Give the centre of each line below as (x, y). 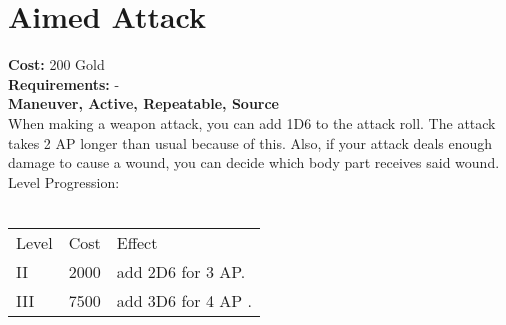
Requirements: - (64, 83)
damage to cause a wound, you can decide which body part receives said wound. (254, 162)
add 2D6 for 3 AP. (181, 271)
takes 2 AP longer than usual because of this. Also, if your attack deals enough (250, 142)
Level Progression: (64, 181)
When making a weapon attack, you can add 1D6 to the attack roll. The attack (252, 122)
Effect (137, 242)
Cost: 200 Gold (56, 64)
